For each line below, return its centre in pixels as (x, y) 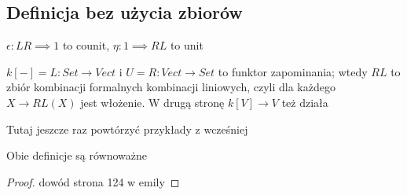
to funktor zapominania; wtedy (293, 71)
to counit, (86, 45)
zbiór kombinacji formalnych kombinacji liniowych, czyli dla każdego (171, 87)
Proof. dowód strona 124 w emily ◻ (93, 181)
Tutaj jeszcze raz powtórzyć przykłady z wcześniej (127, 129)
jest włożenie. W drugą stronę (152, 102)
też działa (305, 102)
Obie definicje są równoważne (77, 155)
